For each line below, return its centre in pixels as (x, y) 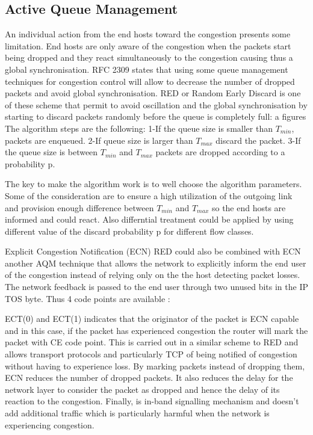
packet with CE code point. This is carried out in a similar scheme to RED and (152, 342)
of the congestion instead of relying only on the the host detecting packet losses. (153, 275)
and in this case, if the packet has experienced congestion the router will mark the (156, 330)
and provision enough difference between (79, 207)
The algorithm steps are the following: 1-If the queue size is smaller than (139, 128)
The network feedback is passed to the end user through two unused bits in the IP (156, 287)
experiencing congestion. (50, 424)
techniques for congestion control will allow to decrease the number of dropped (150, 81)
